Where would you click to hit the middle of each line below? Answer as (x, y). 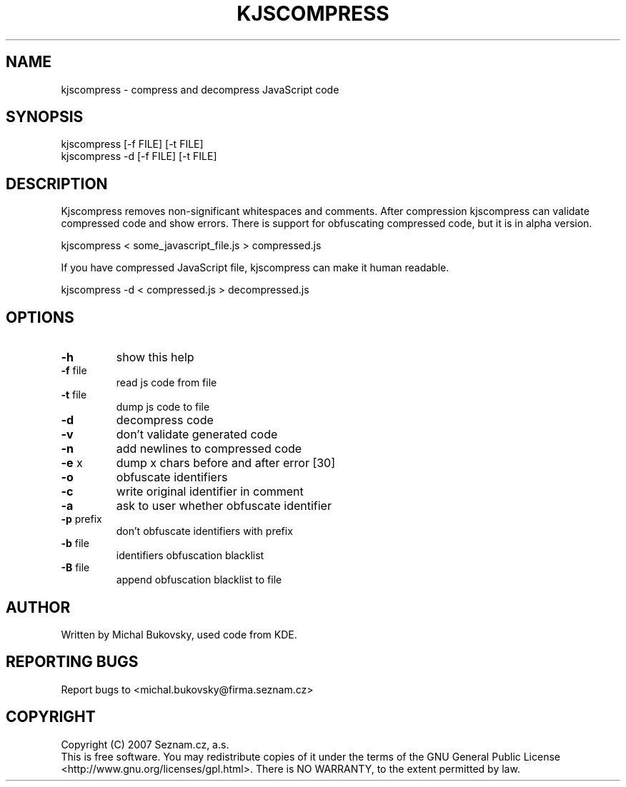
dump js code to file (163, 407)
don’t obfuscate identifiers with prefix (204, 531)
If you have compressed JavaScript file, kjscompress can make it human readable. (255, 268)
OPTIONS (40, 317)
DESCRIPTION (57, 184)
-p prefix (81, 519)
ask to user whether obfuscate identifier (224, 506)
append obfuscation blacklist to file (199, 580)
